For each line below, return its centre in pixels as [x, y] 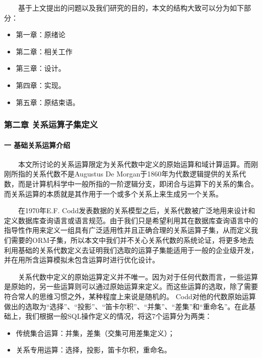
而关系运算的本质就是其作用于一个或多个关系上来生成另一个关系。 [113, 193]
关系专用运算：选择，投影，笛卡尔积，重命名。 [93, 350]
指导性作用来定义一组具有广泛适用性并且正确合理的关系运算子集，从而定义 [127, 230]
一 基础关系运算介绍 [37, 145]
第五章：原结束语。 [48, 102]
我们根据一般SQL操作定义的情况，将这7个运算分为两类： [118, 316]
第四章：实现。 [41, 85]
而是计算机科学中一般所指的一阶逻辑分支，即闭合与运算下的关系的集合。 [138, 183]
